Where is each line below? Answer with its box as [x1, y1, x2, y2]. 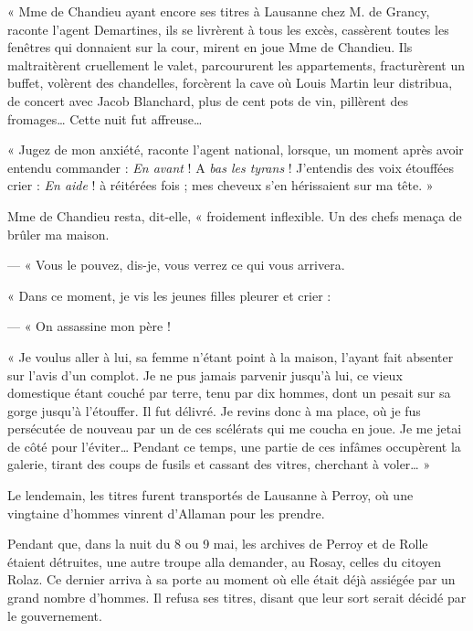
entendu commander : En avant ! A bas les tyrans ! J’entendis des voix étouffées [7, 157, 455, 176]
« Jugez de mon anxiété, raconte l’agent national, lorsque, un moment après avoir [7, 140, 464, 159]
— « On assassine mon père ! [7, 316, 171, 336]
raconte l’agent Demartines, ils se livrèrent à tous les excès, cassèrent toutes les [7, 19, 449, 38]
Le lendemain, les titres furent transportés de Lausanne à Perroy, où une [7, 486, 414, 505]
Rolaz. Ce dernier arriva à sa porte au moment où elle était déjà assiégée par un [7, 570, 456, 589]
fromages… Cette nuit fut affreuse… [7, 109, 203, 128]
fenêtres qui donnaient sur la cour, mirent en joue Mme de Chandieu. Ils [7, 37, 413, 57]
